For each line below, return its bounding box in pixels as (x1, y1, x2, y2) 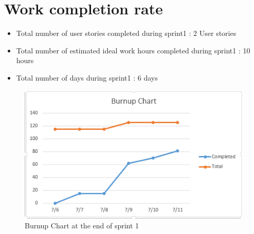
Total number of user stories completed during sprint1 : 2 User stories (16, 28, 237, 38)
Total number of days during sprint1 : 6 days (16, 72, 158, 83)
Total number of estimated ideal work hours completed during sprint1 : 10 (16, 45, 250, 55)
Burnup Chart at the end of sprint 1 (25, 220, 139, 231)
